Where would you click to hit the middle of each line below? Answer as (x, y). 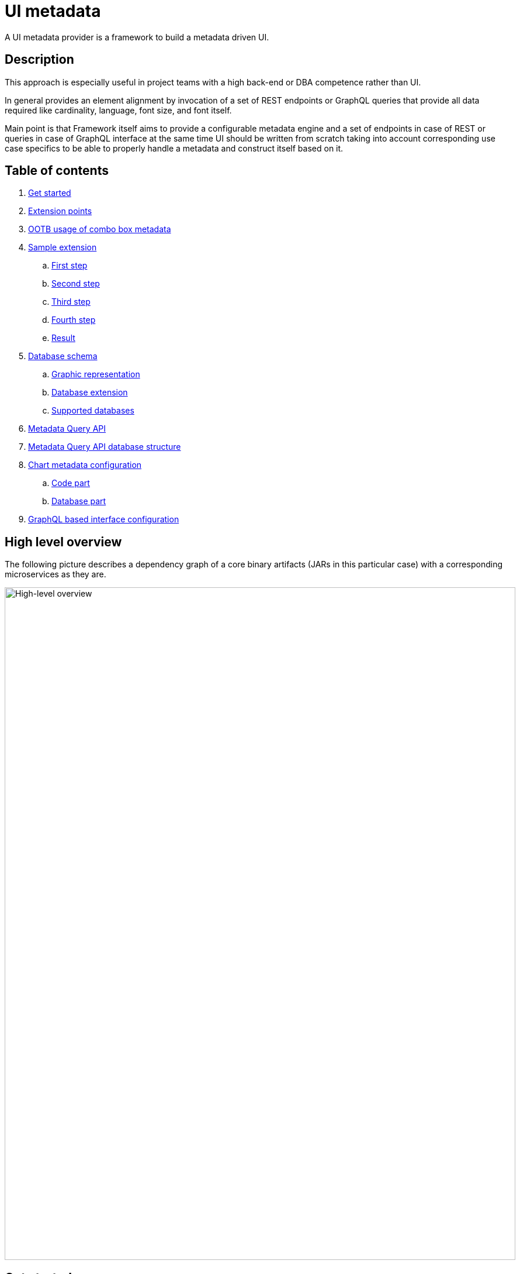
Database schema (63, 356)
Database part (79, 501)
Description (39, 60)
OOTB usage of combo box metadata (100, 229)
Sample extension (63, 247)
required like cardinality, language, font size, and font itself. (118, 110)
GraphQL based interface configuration (104, 519)
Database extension (90, 392)
